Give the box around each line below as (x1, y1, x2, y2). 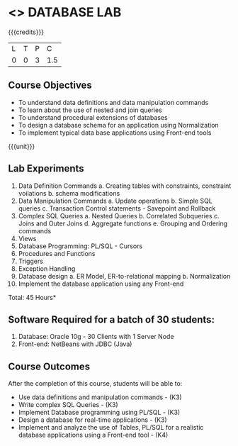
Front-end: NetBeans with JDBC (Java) (18, 340, 132, 348)
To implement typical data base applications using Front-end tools (18, 128, 212, 137)
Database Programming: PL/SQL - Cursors (18, 242, 143, 250)
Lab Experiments (8, 162, 84, 174)
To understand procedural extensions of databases (18, 113, 169, 121)
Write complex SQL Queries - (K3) (18, 401, 119, 409)
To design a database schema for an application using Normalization (18, 121, 219, 129)
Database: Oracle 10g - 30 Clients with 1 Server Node (18, 333, 174, 341)
